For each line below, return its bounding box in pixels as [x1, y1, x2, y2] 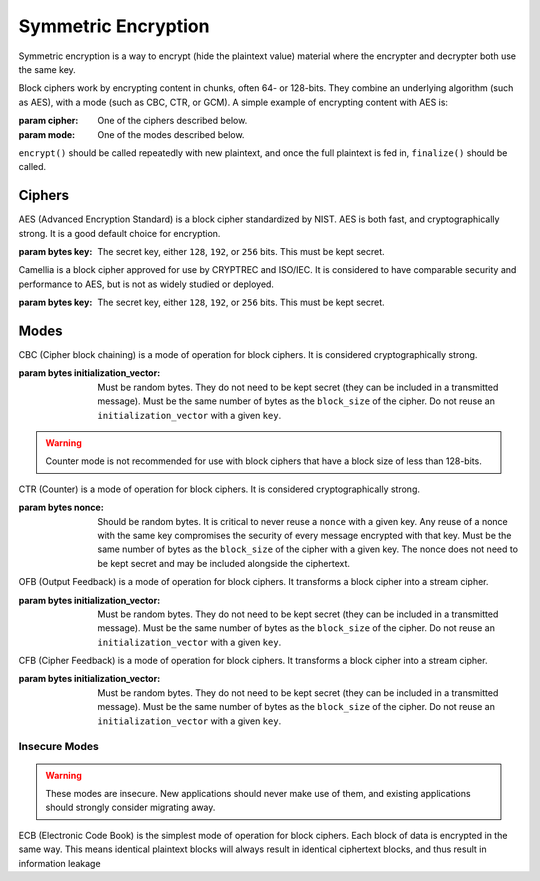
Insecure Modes [18, 740, 99, 754]
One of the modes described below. [97, 128, 245, 140]
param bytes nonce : [18, 501, 104, 514]
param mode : [18, 128, 76, 140]
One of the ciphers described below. [97, 115, 248, 127]
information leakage [18, 857, 101, 869]
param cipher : [18, 115, 79, 127]
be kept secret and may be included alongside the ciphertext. [97, 557, 350, 569]
